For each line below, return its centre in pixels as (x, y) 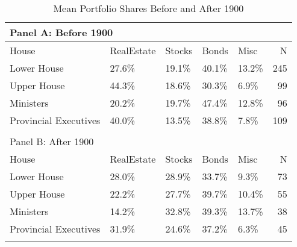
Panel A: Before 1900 (61, 32)
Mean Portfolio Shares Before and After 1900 (148, 8)
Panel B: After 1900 (52, 141)
